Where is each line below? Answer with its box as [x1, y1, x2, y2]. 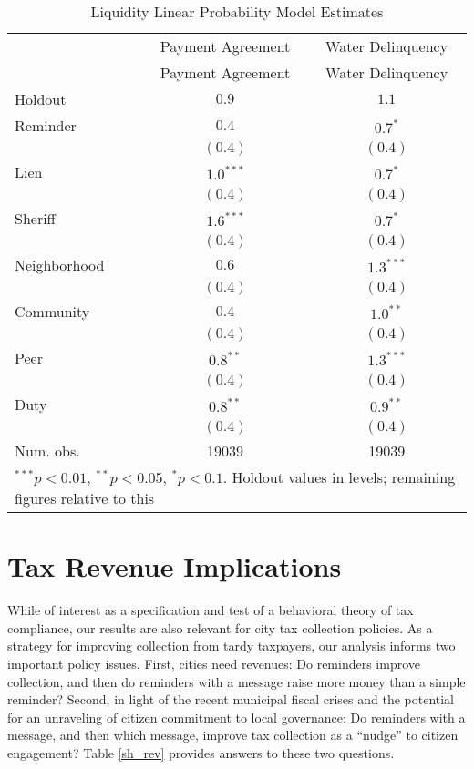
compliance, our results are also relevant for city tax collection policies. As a [7, 618, 433, 637]
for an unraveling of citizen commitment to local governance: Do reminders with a [7, 707, 466, 726]
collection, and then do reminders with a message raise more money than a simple [7, 672, 466, 691]
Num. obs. [15, 440, 80, 461]
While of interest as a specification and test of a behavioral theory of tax [7, 600, 414, 620]
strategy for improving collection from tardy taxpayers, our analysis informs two [7, 636, 456, 655]
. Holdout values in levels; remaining [222, 467, 456, 487]
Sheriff [15, 208, 56, 229]
